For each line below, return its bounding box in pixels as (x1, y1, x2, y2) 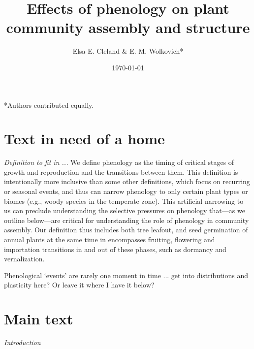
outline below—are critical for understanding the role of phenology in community (4, 215, 249, 225)
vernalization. (4, 254, 45, 264)
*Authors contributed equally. (4, 99, 94, 110)
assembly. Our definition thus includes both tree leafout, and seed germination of (4, 224, 248, 235)
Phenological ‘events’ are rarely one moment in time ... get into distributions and (4, 270, 249, 280)
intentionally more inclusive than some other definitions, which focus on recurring (4, 176, 250, 187)
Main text (4, 309, 73, 329)
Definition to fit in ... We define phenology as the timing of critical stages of (4, 157, 234, 167)
